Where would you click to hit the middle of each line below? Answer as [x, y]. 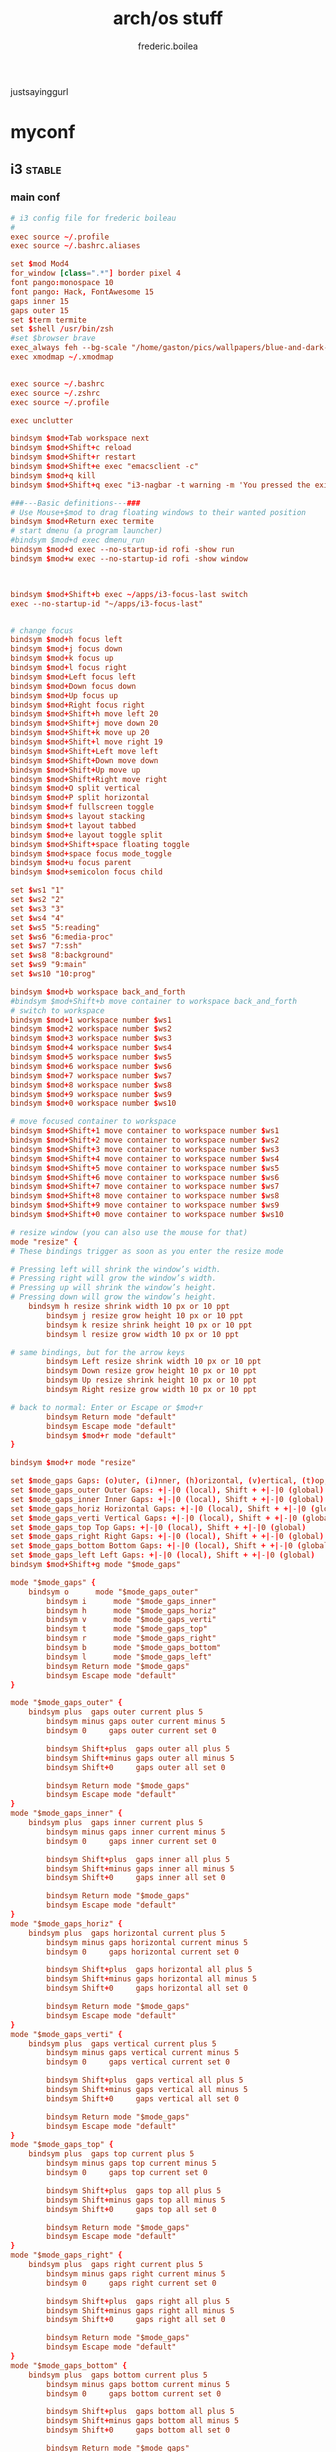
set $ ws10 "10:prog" [53, 974]
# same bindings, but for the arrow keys [98, 1352]
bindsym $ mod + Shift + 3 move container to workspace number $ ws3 [145, 1149]
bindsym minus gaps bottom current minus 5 [138, 2384]
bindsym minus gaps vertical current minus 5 [143, 2053]
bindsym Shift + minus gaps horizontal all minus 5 [151, 1979]
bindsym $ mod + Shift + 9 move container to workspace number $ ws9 [145, 1205]
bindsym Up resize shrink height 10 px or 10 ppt [151, 1380]
